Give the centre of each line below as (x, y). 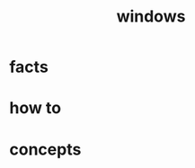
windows (151, 17)
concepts (45, 149)
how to (35, 108)
